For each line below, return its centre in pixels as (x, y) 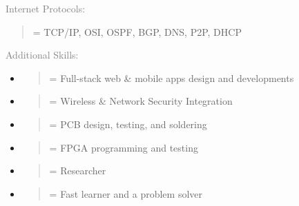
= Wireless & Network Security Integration (141, 101)
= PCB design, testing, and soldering (128, 124)
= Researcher (78, 171)
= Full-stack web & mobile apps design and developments (172, 78)
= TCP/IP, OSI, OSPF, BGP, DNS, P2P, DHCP (137, 31)
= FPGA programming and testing (124, 147)
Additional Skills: (42, 55)
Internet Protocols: (46, 8)
